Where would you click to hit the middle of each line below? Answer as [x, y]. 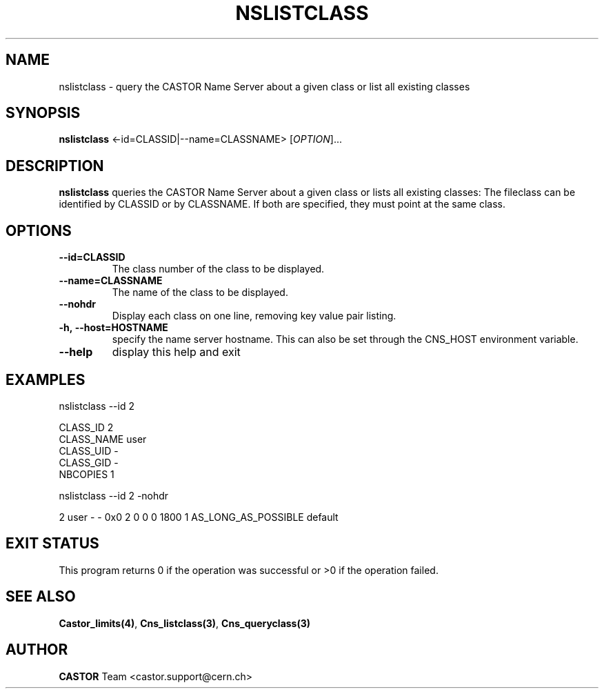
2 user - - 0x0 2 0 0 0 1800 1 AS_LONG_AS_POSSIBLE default [199, 517]
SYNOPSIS [43, 113]
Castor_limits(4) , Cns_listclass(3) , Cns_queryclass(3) [185, 623]
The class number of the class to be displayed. [218, 269]
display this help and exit [176, 352]
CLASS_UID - [89, 450]
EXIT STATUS [52, 544]
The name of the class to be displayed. [200, 293]
